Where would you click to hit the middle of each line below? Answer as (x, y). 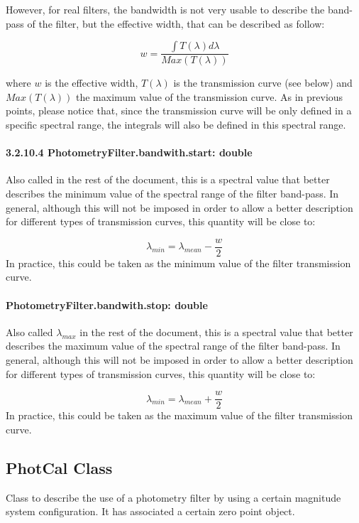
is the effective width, (92, 83)
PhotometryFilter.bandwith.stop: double (107, 304)
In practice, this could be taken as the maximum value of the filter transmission (179, 415)
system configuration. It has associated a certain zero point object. (150, 511)
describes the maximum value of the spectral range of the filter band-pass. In (173, 346)
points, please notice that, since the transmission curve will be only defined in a (179, 110)
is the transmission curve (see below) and (263, 83)
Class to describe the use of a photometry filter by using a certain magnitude (173, 497)
